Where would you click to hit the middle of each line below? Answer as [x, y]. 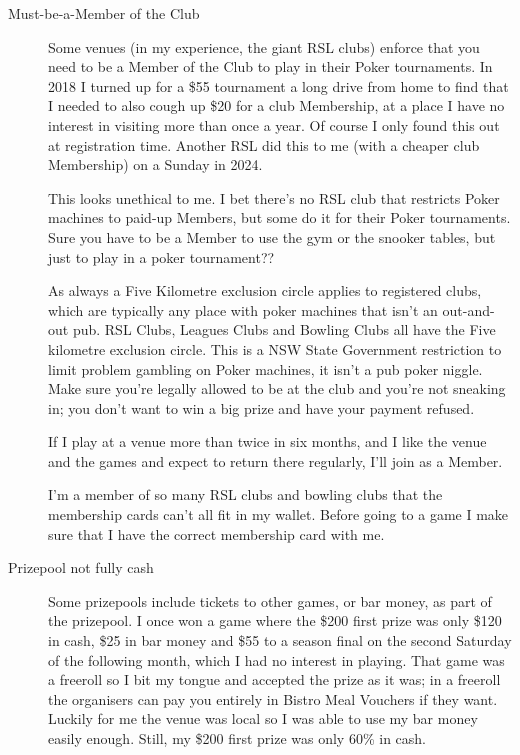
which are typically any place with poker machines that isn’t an [243, 309]
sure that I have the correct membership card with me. [216, 533]
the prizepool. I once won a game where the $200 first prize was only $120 [275, 620]
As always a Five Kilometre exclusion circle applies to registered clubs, [265, 290]
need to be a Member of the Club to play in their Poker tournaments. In [270, 66]
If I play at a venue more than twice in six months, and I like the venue [267, 441]
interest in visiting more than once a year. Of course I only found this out [274, 124]
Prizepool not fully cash [81, 567]
